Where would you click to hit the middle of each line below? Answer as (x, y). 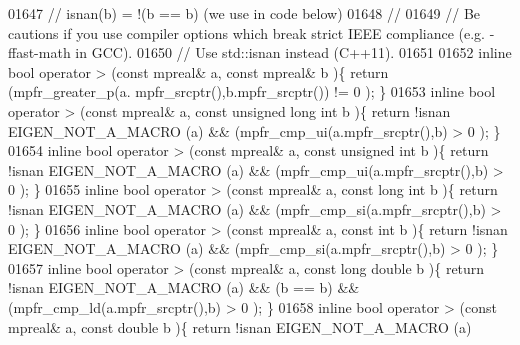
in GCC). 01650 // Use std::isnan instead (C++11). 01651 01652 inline (293, 52)
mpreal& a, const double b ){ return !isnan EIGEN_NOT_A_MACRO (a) (240, 326)
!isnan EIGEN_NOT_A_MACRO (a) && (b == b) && (184, 287)
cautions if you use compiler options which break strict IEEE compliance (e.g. (247, 32)
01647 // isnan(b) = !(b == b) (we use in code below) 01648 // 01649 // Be (244, 13)
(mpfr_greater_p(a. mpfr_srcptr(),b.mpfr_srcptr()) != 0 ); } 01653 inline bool (252, 91)
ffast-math (39, 52)
